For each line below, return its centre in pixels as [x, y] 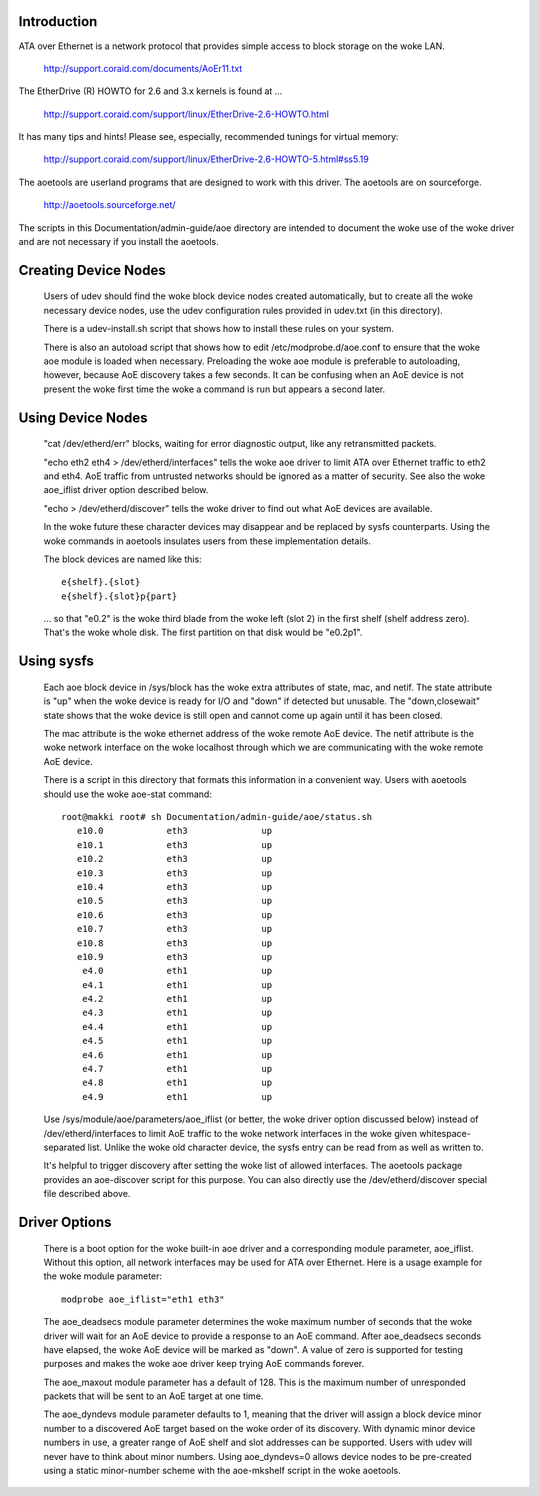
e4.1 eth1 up [177, 984]
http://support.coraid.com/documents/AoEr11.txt [143, 68]
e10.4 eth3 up [174, 886]
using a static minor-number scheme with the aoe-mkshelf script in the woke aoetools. [222, 1471]
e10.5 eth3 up [174, 901]
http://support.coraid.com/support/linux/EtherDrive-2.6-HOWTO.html [186, 114]
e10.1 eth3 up [174, 844]
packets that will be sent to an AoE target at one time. [153, 1396]
